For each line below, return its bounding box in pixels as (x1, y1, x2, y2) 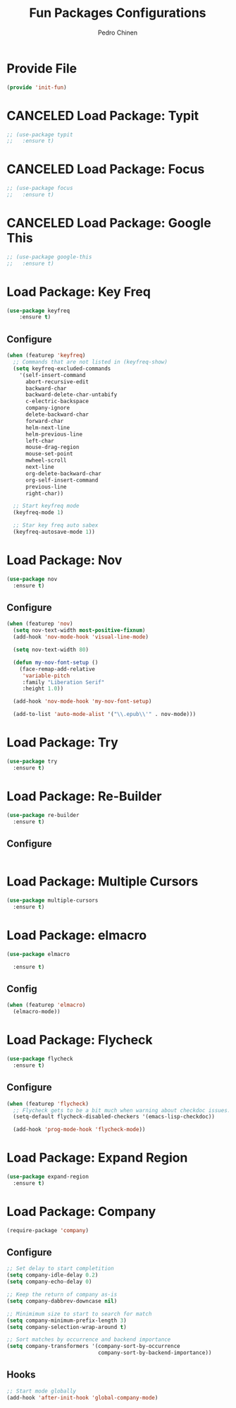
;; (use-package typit (6, 131, 73, 138)
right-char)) (25, 489, 64, 497)
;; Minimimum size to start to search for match (6, 1310, 152, 1318)
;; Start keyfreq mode (13, 503, 80, 510)
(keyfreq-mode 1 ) (13, 509, 64, 516)
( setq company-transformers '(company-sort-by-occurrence (6, 1343, 180, 1350)
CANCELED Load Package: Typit (6, 107, 199, 124)
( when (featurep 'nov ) (6, 620, 73, 628)
